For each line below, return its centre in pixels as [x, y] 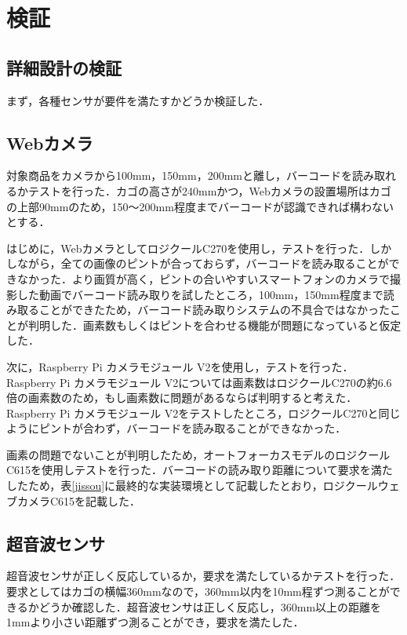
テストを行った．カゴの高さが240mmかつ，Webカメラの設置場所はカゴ [209, 190]
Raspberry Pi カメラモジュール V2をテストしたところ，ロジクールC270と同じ [203, 412]
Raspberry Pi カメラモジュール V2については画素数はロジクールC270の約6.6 [199, 382]
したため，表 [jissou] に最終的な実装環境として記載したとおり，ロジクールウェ [203, 485]
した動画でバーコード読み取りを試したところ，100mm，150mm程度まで [200, 294]
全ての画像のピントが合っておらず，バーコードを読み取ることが [225, 263]
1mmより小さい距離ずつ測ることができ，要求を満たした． [155, 622]
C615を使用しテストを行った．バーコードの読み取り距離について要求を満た [200, 470]
